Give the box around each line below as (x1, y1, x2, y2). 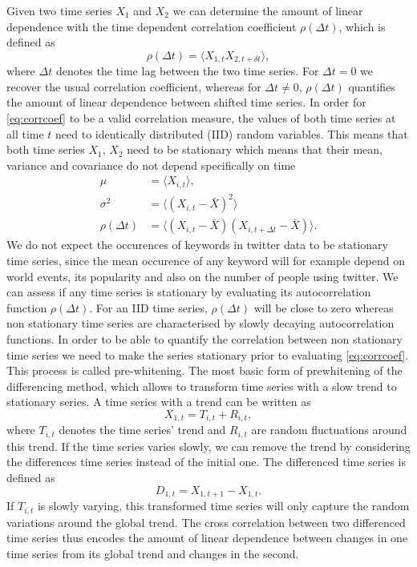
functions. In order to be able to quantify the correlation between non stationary (6, 331, 403, 347)
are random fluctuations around (251, 421, 407, 438)
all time (6, 125, 44, 142)
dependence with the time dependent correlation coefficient (6, 18, 297, 34)
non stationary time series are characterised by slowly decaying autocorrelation (6, 315, 395, 332)
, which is (338, 18, 386, 34)
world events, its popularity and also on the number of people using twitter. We (6, 267, 399, 284)
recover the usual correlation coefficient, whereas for (6, 78, 261, 94)
